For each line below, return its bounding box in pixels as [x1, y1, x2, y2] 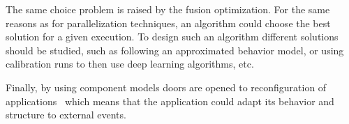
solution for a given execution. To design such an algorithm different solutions [6, 29, 339, 44]
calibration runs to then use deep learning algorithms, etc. [6, 56, 254, 71]
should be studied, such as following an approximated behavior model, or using [6, 42, 344, 57]
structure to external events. [6, 107, 126, 122]
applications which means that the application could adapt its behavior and [6, 93, 334, 108]
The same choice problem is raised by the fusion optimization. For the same [6, 2, 330, 16]
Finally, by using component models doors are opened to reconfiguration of [6, 79, 327, 94]
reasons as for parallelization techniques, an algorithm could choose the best [6, 15, 331, 30]
